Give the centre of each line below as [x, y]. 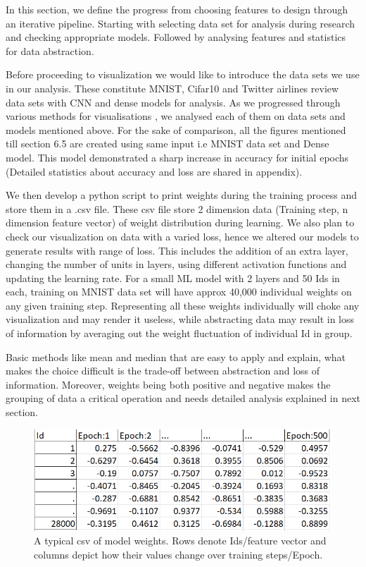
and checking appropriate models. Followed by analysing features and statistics [176, 37]
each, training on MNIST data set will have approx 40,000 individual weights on [179, 292]
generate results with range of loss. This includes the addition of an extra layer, [177, 250]
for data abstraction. [50, 50]
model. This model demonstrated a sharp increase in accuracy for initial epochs [177, 157]
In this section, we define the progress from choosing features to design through [177, 9]
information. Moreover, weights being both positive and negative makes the [168, 384]
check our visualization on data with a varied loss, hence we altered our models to [182, 236]
